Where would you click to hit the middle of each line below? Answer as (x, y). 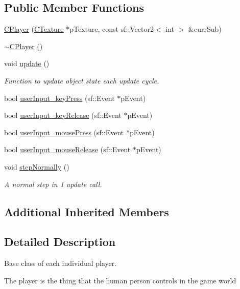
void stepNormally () (37, 166)
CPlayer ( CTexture (34, 29)
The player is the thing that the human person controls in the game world (120, 280)
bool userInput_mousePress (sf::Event (64, 132)
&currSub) (205, 29)
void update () (27, 63)
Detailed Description (60, 242)
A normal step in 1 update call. (53, 184)
